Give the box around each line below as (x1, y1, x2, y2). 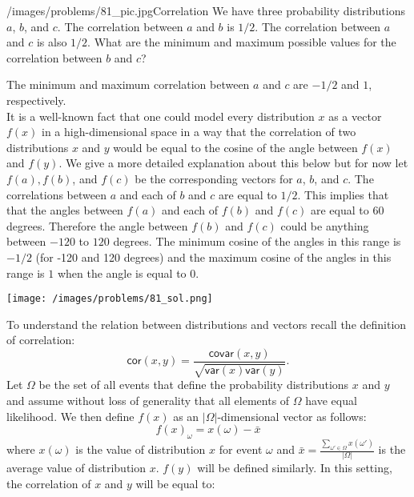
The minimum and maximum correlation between (6, 76, 250, 93)
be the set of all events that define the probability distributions (38, 376, 349, 393)
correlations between (6, 186, 107, 202)
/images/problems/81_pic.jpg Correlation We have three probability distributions (6, 2, 406, 18)
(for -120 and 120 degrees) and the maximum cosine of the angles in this (35, 248, 392, 265)
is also (36, 34, 67, 50)
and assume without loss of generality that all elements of (6, 391, 290, 408)
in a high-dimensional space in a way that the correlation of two (42, 123, 356, 140)
